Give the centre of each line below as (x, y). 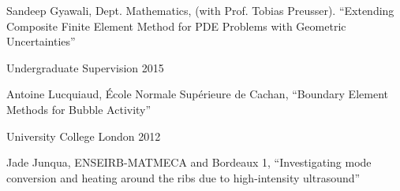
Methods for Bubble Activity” (79, 109)
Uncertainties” (41, 41)
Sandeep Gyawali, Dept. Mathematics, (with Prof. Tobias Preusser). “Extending (200, 10)
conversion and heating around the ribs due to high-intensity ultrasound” (183, 177)
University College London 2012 (84, 136)
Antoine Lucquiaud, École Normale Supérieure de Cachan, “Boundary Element (197, 94)
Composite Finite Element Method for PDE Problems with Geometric (176, 26)
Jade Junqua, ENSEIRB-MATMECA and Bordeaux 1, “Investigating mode (189, 162)
